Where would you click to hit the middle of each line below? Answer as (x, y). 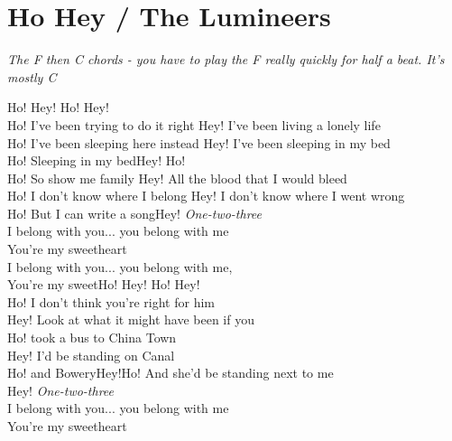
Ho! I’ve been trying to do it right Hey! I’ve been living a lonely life (194, 124)
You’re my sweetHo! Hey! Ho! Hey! (104, 284)
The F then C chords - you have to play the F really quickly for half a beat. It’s (226, 59)
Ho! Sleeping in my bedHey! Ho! (97, 160)
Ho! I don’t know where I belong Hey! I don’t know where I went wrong (206, 196)
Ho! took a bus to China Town (92, 338)
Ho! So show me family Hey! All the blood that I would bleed (177, 178)
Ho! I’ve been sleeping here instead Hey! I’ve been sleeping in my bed (199, 142)
